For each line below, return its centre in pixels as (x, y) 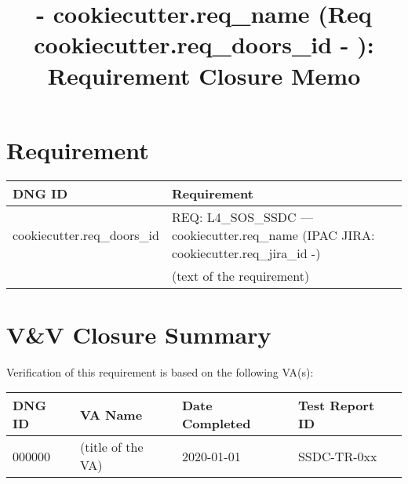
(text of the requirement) (240, 275)
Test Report (336, 406)
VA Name (111, 414)
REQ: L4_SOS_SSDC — (242, 217)
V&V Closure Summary (139, 334)
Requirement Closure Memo (204, 75)
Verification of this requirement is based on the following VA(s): (160, 371)
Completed (217, 424)
